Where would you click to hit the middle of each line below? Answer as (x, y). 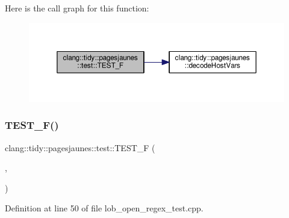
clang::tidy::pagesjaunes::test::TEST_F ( (80, 147)
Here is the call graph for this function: (77, 8)
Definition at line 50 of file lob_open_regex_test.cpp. (104, 208)
